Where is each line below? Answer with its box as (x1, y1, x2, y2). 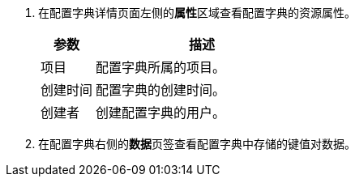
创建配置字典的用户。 (96, 104, 226, 121)
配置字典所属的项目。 (96, 59, 226, 75)
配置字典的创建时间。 (96, 82, 226, 98)
